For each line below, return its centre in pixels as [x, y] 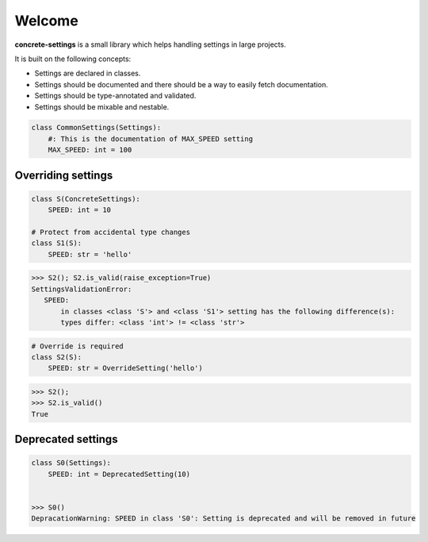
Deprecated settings [66, 439]
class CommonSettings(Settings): [96, 128]
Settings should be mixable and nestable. [102, 106]
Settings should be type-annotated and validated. [115, 96]
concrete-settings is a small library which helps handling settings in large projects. [151, 44]
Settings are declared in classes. [88, 73]
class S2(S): [57, 357]
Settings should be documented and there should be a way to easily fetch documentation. [181, 84]
